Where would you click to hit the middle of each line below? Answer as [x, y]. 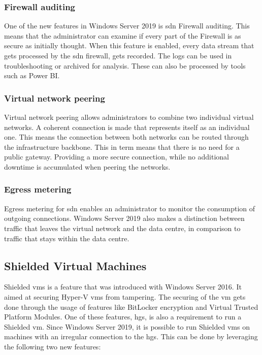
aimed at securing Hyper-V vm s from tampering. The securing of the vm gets [125, 296]
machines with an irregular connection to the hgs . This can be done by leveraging [131, 336]
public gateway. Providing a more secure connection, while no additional [117, 157]
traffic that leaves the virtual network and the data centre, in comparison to [122, 228]
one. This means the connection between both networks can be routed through [126, 137]
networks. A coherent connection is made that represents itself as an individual [127, 127]
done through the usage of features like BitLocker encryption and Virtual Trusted [131, 306]
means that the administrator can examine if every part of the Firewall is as [123, 35]
